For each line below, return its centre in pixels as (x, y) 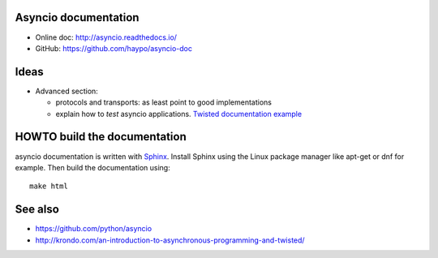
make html (49, 186)
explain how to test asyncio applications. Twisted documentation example (179, 114)
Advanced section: (67, 91)
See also (37, 210)
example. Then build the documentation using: (92, 167)
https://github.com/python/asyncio (94, 229)
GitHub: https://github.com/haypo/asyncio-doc (114, 48)
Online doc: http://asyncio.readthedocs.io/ (106, 37)
